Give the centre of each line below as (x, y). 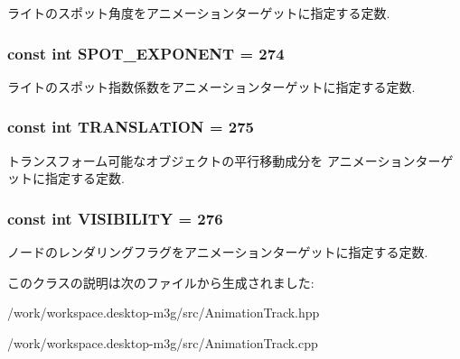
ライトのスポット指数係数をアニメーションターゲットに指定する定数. (211, 86)
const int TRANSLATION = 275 (131, 127)
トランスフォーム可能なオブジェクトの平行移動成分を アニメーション (211, 160)
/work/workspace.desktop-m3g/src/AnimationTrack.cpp (163, 342)
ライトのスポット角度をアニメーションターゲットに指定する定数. (199, 13)
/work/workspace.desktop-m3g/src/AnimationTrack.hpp (164, 313)
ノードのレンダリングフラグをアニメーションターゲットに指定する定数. (218, 252)
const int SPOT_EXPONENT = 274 (146, 53)
